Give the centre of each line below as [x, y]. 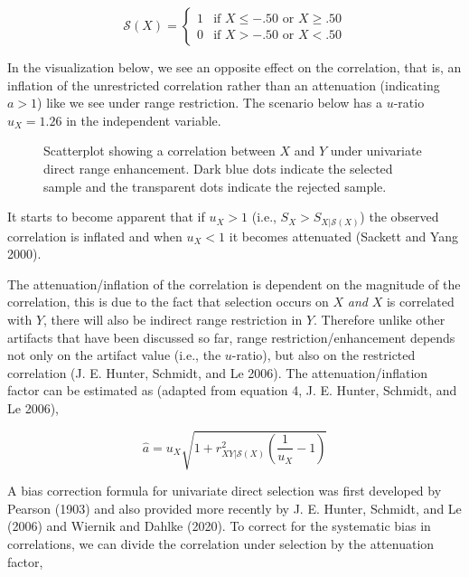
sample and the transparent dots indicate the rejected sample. [215, 186]
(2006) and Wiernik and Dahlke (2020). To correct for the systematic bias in [219, 526]
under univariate [376, 151]
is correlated [420, 302]
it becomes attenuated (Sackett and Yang [343, 236]
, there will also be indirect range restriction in [173, 320]
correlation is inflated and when [95, 236]
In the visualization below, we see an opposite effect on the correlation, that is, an [234, 67]
